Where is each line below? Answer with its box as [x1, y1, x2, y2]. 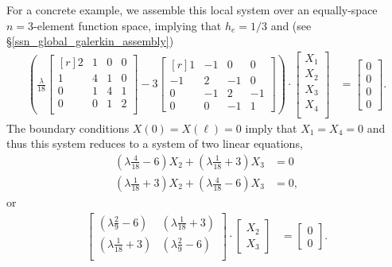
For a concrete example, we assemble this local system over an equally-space [6, 2, 378, 17]
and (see [270, 17, 312, 33]
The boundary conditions [6, 119, 130, 136]
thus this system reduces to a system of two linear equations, [6, 135, 303, 152]
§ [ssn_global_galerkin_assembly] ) [6, 33, 174, 49]
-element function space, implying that [33, 17, 222, 33]
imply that [245, 119, 297, 136]
